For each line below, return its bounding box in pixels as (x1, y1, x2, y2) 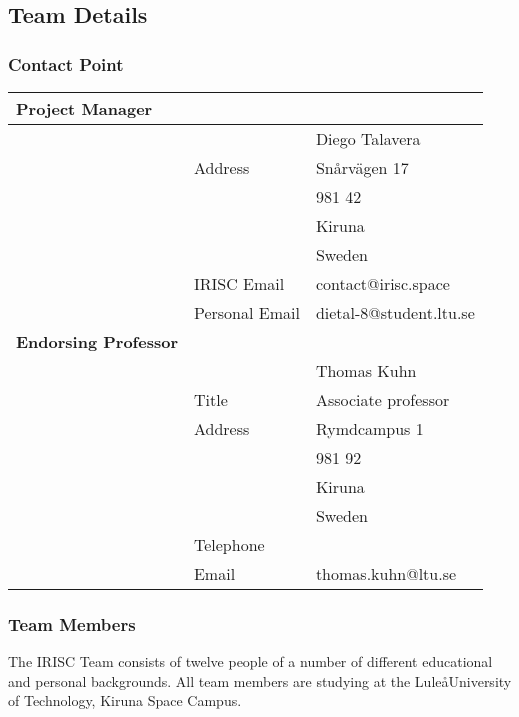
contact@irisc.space (315, 272, 450, 295)
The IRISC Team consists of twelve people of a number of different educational (8, 651, 493, 672)
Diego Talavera (315, 127, 421, 150)
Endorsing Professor (16, 330, 178, 353)
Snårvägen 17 (315, 156, 409, 179)
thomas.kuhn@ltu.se (315, 562, 457, 585)
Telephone (193, 533, 265, 556)
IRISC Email (193, 272, 285, 295)
